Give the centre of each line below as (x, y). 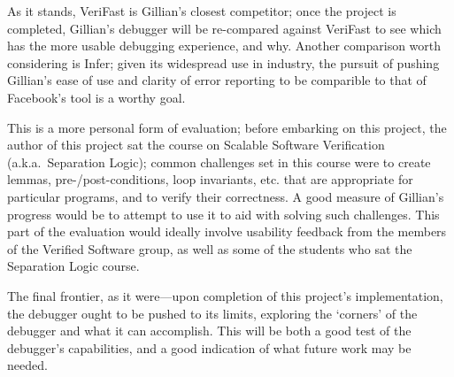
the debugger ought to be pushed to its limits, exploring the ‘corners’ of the (212, 313)
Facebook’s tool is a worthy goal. (96, 97)
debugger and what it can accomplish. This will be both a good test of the (209, 331)
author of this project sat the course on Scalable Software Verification (196, 145)
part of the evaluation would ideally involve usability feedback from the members (227, 231)
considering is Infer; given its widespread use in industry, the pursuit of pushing (223, 62)
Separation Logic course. (73, 266)
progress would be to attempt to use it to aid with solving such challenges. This (223, 214)
